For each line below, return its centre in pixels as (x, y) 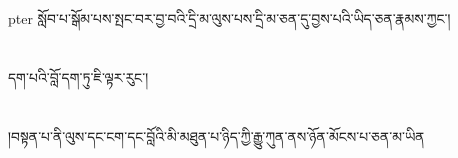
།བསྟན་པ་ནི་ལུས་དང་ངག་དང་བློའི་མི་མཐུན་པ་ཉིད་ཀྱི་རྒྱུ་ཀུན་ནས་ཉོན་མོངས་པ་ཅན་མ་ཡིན (216, 135)
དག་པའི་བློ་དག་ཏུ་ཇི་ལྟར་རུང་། (78, 76)
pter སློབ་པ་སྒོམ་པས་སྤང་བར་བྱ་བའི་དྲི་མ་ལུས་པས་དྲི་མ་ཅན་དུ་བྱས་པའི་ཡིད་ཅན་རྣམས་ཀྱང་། (229, 18)
